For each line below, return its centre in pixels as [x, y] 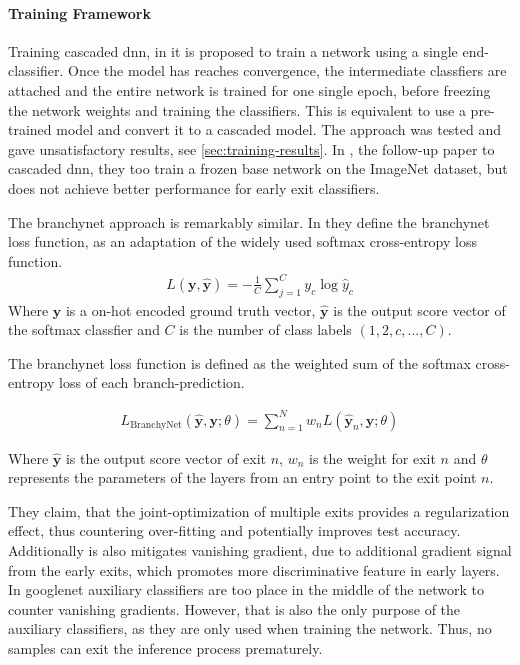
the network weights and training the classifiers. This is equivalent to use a [237, 109]
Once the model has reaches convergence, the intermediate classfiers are [287, 70]
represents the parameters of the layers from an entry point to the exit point [242, 477]
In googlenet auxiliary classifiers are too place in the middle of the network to [246, 589]
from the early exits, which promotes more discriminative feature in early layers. [254, 569]
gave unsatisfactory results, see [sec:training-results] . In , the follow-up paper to [251, 148]
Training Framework [79, 12]
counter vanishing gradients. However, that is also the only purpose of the [234, 608]
